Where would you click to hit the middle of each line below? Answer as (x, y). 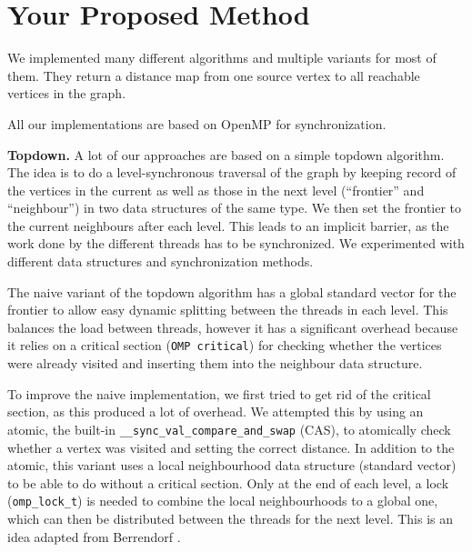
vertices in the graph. (67, 93)
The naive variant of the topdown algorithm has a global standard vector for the (232, 291)
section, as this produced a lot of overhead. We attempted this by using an (216, 411)
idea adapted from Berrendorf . (94, 536)
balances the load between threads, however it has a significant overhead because (233, 327)
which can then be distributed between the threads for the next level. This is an (231, 518)
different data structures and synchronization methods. (161, 261)
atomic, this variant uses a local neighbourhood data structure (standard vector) (232, 465)
